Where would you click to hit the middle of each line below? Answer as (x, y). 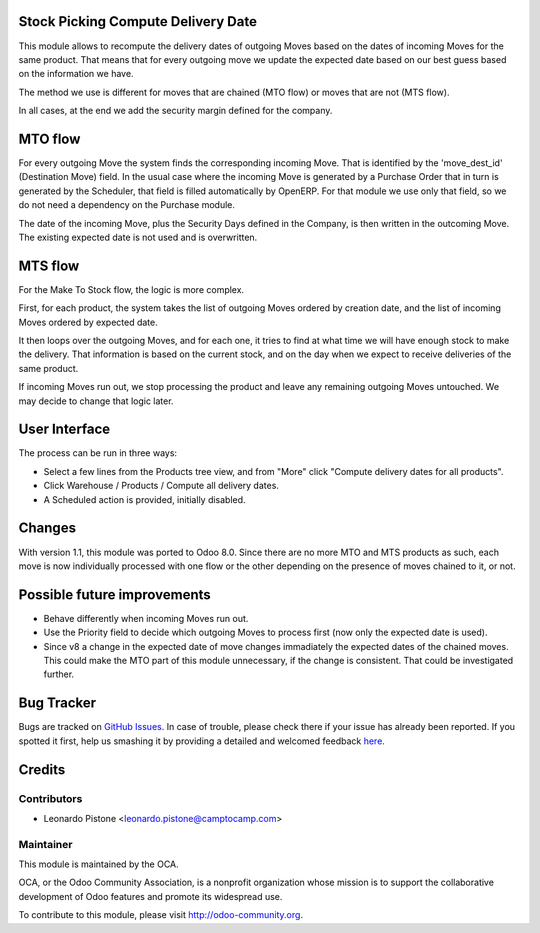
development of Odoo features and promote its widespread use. (150, 896)
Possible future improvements (115, 594)
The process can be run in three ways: (98, 453)
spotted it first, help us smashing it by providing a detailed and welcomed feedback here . (201, 741)
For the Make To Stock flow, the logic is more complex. (131, 289)
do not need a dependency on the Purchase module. (126, 205)
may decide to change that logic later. (96, 401)
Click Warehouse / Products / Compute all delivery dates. (161, 486)
